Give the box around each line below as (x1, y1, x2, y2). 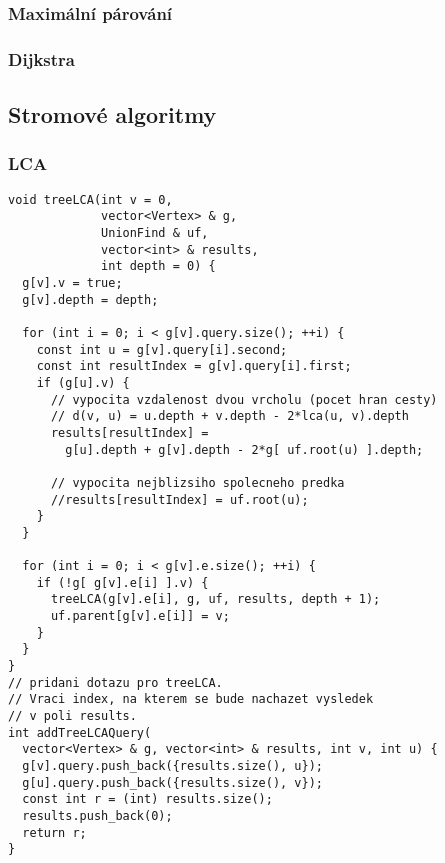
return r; (22, 825, 87, 840)
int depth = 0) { (101, 259, 216, 274)
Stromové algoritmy (8, 99, 217, 130)
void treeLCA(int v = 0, (8, 192, 173, 207)
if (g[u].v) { (36, 375, 130, 390)
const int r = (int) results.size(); (22, 792, 273, 807)
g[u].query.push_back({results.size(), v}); (22, 775, 323, 790)
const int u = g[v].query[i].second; (36, 342, 288, 357)
